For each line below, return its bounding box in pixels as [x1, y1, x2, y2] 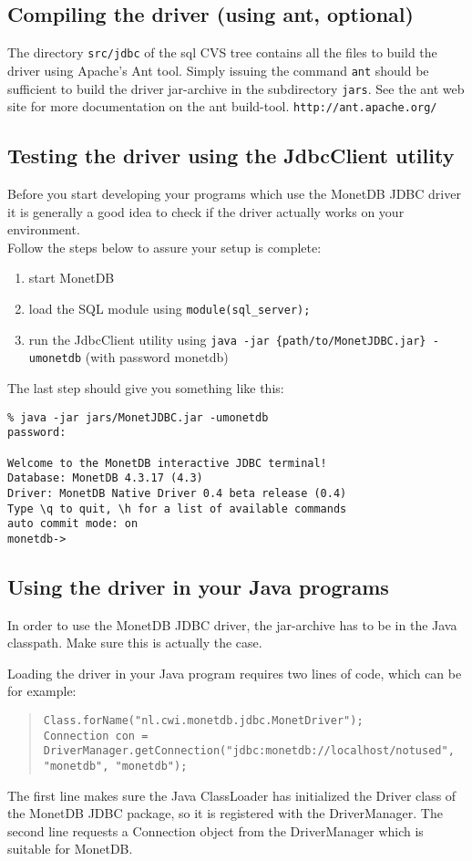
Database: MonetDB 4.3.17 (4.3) [7, 472, 203, 485]
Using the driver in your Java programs [7, 572, 389, 600]
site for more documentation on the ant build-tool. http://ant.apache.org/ [7, 97, 437, 116]
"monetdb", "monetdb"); [43, 760, 188, 773]
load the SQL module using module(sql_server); [28, 299, 311, 317]
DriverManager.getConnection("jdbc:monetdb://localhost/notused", [43, 744, 455, 758]
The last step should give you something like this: [7, 378, 284, 397]
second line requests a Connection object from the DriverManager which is [7, 821, 424, 840]
